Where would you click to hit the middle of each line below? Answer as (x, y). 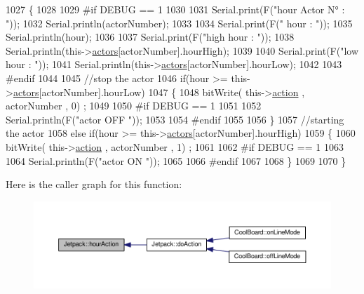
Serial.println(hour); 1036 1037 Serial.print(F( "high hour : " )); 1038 (150, 37)
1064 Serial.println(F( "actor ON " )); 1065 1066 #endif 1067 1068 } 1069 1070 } (176, 160)
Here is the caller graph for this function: (94, 184)
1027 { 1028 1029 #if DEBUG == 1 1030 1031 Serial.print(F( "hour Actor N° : (175, 9)
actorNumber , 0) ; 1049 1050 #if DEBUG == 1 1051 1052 (134, 106)
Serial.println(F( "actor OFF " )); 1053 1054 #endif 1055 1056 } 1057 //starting (175, 119)
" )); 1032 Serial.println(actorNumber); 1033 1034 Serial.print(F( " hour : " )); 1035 (179, 23)
